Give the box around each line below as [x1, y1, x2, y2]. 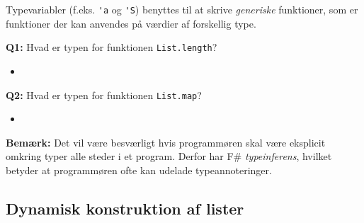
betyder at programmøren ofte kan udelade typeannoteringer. [6, 162, 272, 177]
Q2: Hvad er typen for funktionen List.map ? [6, 87, 202, 102]
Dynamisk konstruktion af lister [6, 197, 244, 219]
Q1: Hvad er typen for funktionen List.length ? [6, 40, 217, 55]
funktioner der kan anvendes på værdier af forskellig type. [6, 16, 256, 30]
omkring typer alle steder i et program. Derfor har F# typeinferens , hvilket [6, 149, 332, 164]
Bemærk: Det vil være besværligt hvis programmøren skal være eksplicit [6, 135, 326, 149]
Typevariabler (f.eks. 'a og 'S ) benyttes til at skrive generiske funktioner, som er [6, 2, 358, 16]
